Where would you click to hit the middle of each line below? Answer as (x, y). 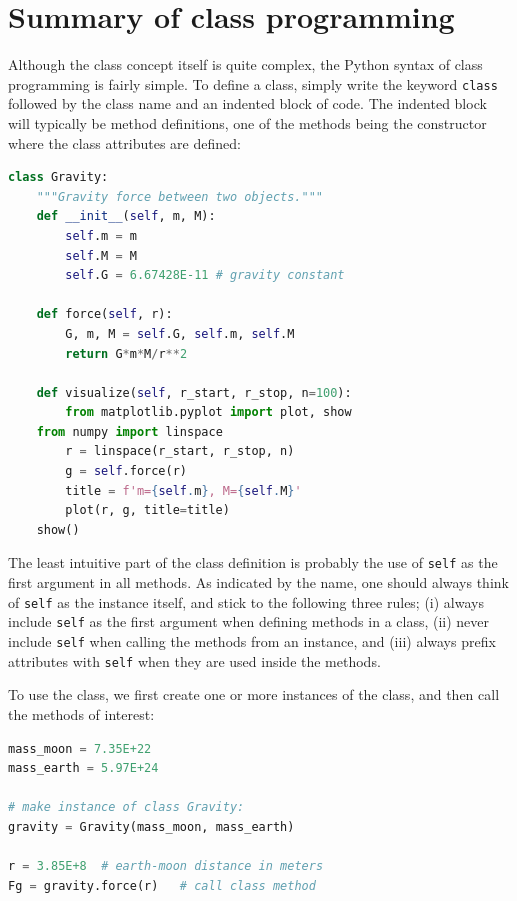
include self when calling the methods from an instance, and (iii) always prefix (252, 641)
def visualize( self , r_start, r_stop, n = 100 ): (194, 392)
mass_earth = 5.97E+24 (83, 768)
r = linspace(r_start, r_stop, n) (180, 451)
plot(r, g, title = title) (147, 510)
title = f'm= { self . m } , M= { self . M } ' (183, 490)
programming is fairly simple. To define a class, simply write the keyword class (253, 83)
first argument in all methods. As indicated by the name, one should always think (258, 582)
